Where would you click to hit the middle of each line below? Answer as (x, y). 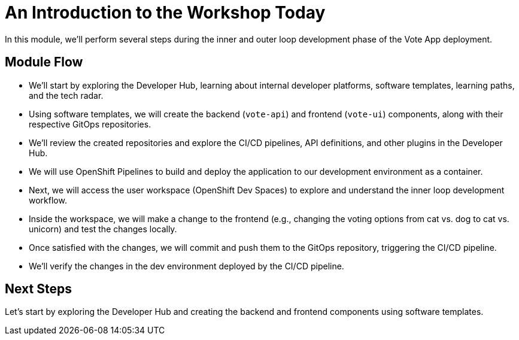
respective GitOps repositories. (90, 124)
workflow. (48, 200)
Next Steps (38, 289)
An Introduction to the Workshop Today (165, 13)
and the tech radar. (66, 95)
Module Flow (44, 62)
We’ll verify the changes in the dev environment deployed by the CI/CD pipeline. (186, 266)
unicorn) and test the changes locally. (103, 229)
